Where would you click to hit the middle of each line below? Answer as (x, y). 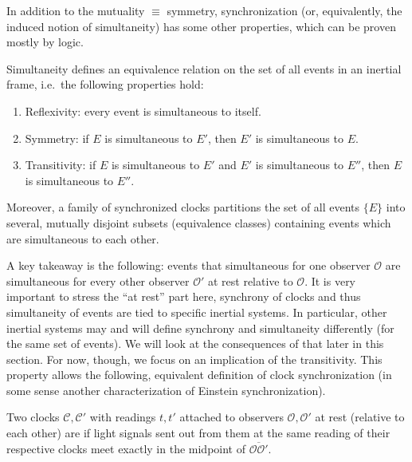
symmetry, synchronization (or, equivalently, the (284, 10)
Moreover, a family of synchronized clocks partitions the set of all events (183, 207)
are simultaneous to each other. (83, 238)
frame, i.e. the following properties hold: (105, 84)
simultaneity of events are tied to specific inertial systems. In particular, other (197, 312)
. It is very (330, 280)
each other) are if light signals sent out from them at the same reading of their (198, 433)
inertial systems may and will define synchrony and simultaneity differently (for (200, 328)
